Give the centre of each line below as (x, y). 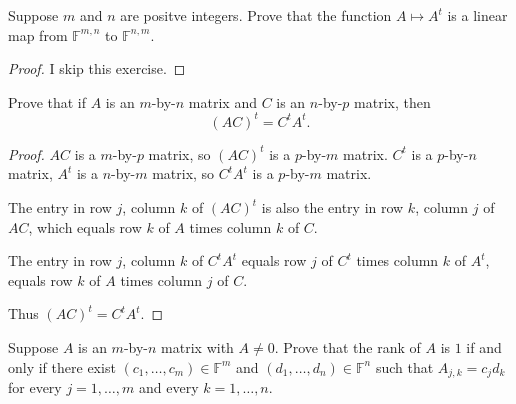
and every (169, 387)
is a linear (477, 15)
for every (35, 387)
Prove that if (47, 101)
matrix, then (392, 101)
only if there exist (62, 366)
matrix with (197, 347)
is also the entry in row (332, 207)
